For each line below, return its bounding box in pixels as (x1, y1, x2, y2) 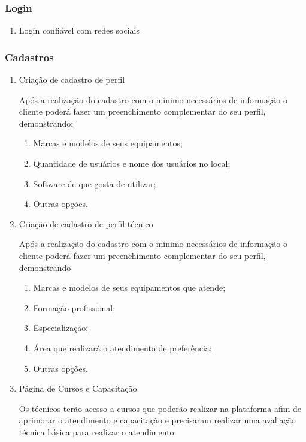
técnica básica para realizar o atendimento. (19, 425, 177, 438)
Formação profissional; (33, 301, 116, 314)
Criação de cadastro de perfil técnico (19, 217, 153, 230)
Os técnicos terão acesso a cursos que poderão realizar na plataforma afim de (19, 402, 301, 414)
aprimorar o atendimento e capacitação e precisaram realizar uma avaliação (19, 414, 296, 426)
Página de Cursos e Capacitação (19, 382, 137, 395)
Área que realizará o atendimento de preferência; (33, 341, 212, 354)
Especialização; (33, 321, 89, 334)
